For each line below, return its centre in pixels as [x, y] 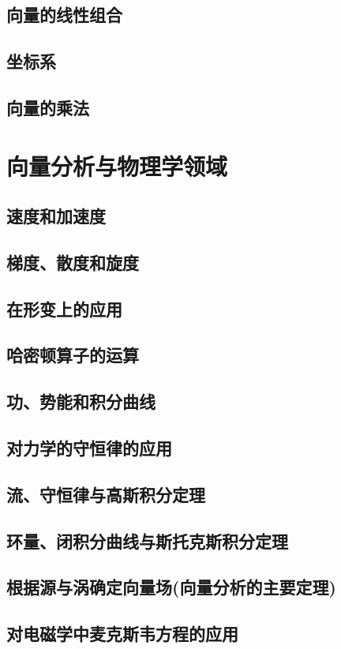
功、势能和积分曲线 [81, 401]
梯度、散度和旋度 [73, 262]
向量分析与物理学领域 [117, 165]
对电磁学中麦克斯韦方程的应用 [122, 634]
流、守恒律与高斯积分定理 [106, 494]
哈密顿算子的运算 [73, 355]
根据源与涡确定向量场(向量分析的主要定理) [171, 587]
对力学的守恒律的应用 [89, 448]
